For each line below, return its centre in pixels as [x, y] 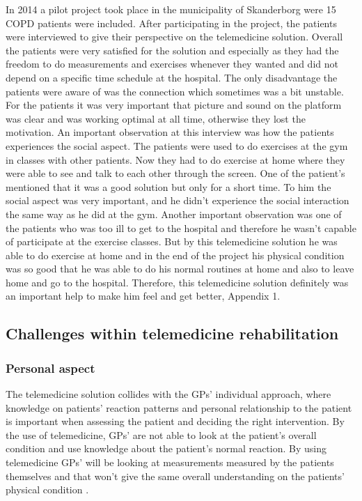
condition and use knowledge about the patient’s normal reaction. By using [166, 448]
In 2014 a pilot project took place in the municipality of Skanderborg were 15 [171, 9]
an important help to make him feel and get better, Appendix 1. [143, 296]
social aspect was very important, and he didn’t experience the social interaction [178, 200]
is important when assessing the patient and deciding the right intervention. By [175, 421]
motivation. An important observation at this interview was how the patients [170, 132]
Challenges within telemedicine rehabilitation [172, 333]
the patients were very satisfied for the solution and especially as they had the [172, 50]
